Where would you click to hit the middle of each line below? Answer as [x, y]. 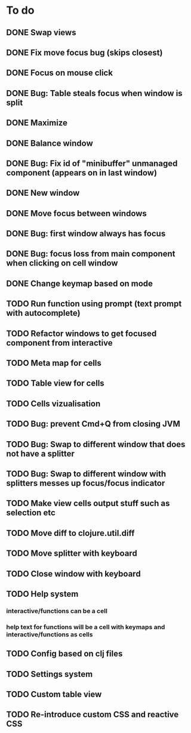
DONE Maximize [37, 123]
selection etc [31, 513]
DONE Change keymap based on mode [80, 283]
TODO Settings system [50, 674]
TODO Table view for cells [55, 384]
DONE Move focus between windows [77, 213]
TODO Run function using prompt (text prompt [94, 304]
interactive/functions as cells [50, 635]
